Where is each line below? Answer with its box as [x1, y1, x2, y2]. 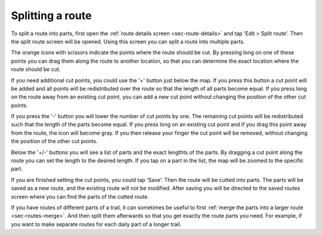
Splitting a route [11, 9, 92, 22]
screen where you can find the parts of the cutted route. [11, 193, 149, 200]
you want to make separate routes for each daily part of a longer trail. [11, 221, 182, 228]
